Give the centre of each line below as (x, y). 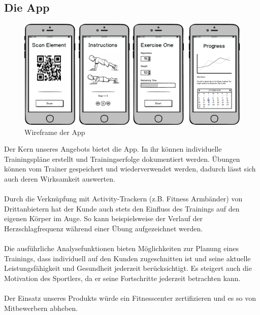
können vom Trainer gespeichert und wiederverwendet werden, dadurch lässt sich (130, 169)
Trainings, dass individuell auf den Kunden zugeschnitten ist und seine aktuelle (127, 258)
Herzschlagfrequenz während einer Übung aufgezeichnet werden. (104, 228)
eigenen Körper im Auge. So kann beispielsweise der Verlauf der (103, 218)
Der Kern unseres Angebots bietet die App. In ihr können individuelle (113, 149)
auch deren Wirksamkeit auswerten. (60, 178)
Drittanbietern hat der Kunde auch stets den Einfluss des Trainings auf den (122, 208)
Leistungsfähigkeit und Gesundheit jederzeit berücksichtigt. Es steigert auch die (128, 268)
